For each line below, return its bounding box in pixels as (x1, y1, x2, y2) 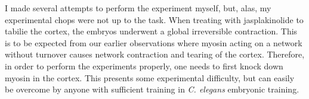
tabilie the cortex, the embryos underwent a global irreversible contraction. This (5, 25, 298, 37)
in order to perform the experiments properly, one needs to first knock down (5, 59, 283, 72)
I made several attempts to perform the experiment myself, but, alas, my (5, 2, 271, 14)
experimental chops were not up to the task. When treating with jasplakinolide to (5, 13, 304, 25)
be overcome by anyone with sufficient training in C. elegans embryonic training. (5, 83, 299, 95)
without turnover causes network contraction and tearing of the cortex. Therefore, (5, 48, 305, 60)
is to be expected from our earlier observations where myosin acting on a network (5, 36, 302, 49)
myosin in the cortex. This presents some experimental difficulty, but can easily (5, 71, 295, 84)
